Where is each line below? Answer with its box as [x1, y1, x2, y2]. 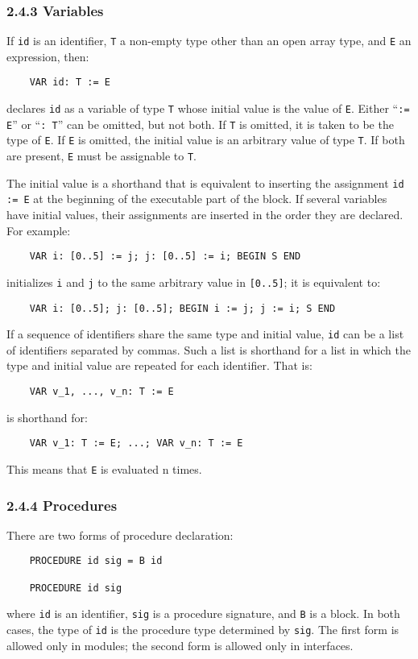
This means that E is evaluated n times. [6, 460, 202, 477]
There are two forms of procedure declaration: [6, 526, 234, 543]
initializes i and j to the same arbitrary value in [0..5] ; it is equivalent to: [6, 273, 381, 290]
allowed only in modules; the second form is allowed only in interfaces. [6, 636, 354, 653]
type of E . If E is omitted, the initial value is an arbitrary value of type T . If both [6, 131, 405, 148]
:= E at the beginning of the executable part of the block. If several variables [6, 190, 387, 207]
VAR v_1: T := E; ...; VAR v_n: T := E [29, 437, 243, 450]
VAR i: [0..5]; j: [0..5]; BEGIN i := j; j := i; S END [29, 302, 336, 314]
